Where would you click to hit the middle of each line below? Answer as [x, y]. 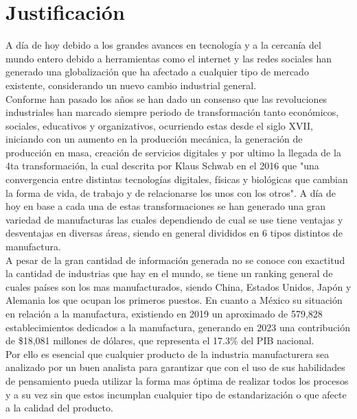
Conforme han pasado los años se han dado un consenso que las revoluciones [166, 98]
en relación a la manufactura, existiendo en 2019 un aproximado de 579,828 [164, 313]
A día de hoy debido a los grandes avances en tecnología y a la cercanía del [163, 45]
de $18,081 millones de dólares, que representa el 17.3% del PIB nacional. [160, 340]
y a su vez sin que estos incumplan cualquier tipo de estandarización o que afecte [176, 394]
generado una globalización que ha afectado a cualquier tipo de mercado [157, 72]
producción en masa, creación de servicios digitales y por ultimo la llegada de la [173, 152]
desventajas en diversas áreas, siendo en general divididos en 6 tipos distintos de [174, 233]
